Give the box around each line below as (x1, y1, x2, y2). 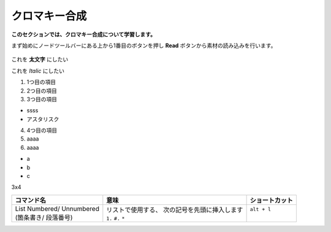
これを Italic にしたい (11, 67, 64, 74)
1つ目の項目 (26, 79, 56, 86)
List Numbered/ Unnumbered (15, 204, 99, 213)
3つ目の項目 (26, 95, 58, 102)
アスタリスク (26, 115, 59, 123)
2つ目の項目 (26, 87, 58, 95)
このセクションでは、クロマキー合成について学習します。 (11, 31, 156, 38)
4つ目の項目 (26, 126, 58, 134)
